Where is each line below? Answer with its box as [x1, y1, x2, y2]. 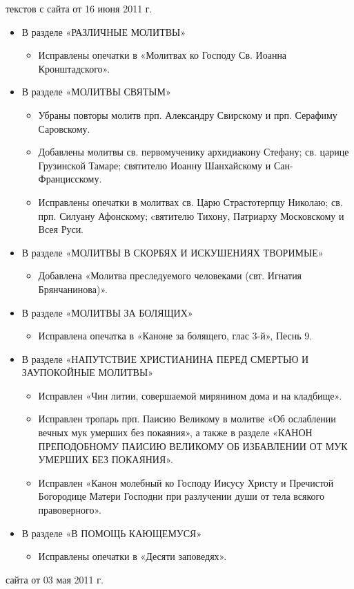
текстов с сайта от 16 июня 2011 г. [6, 1, 153, 15]
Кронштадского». [38, 61, 110, 75]
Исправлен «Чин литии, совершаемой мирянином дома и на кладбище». [38, 388, 342, 402]
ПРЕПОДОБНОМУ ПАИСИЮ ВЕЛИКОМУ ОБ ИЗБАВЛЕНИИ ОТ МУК [38, 438, 348, 453]
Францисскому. [38, 171, 102, 186]
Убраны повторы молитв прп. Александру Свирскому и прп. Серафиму [38, 107, 337, 122]
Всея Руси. [38, 222, 84, 236]
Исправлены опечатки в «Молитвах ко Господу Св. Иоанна [38, 48, 287, 62]
